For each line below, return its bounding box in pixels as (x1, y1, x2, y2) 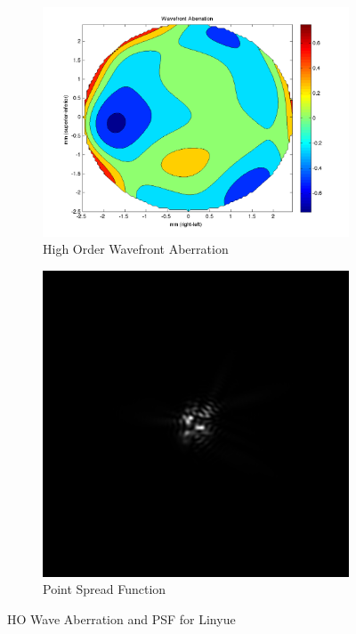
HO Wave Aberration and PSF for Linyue (7, 610, 236, 629)
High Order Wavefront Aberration (43, 240, 229, 258)
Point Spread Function (43, 580, 166, 598)
